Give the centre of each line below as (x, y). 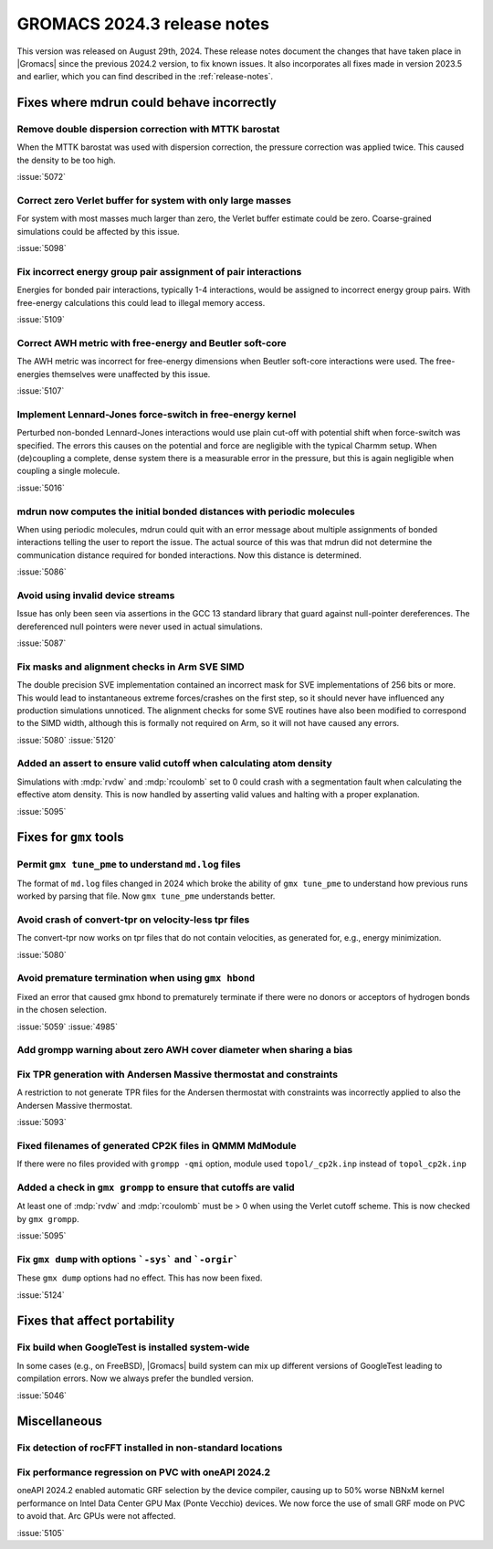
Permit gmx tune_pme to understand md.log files (129, 865)
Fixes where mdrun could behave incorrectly (147, 103)
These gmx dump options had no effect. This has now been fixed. (140, 1278)
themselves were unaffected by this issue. (131, 374)
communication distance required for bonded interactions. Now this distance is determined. (189, 555)
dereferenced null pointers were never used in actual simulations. (140, 627)
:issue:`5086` (42, 572)
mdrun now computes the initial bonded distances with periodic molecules (186, 511)
